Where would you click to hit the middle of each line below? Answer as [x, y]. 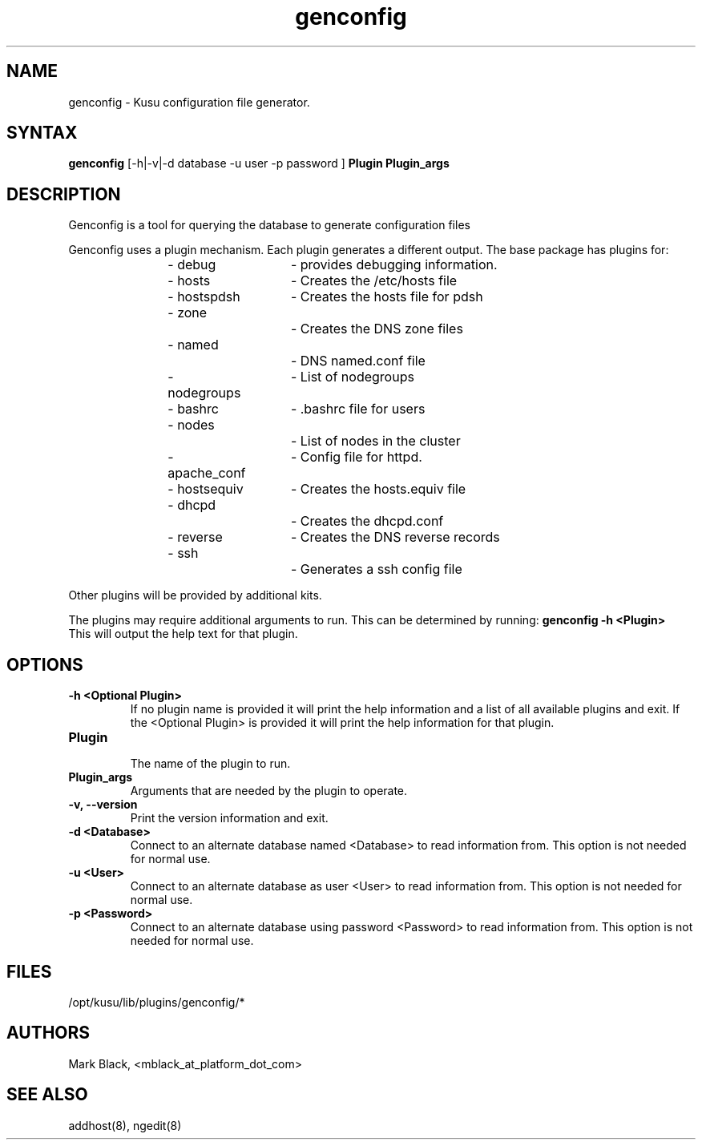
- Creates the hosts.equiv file [378, 489]
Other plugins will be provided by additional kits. [195, 595]
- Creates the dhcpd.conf [367, 521]
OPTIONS [45, 664]
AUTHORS [48, 1033]
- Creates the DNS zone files [377, 329]
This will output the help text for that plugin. [183, 634]
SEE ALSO [47, 1095]
